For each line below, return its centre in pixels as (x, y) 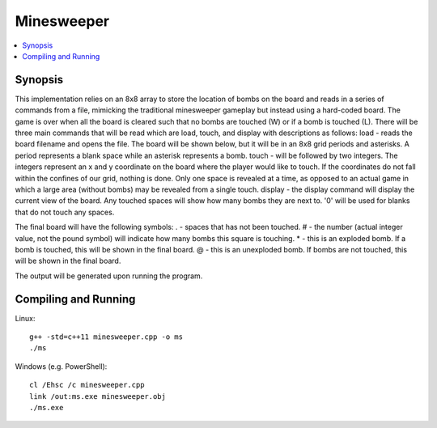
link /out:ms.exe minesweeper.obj (98, 396)
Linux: (25, 318)
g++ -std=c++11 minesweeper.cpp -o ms (106, 337)
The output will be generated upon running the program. (109, 276)
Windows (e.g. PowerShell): (61, 366)
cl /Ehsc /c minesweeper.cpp (87, 385)
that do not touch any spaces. (65, 212)
